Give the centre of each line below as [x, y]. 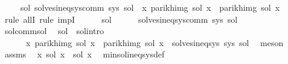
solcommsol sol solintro [54, 31]
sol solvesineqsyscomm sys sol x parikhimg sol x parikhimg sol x [150, 7]
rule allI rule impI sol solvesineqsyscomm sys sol [121, 19]
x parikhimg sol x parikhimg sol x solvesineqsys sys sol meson [155, 42]
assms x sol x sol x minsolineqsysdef [85, 54]
